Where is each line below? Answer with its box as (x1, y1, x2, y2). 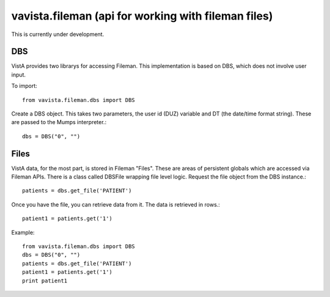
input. (11, 71, 26, 78)
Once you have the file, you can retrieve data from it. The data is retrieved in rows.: (11, 200, 220, 208)
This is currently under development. (11, 31, 105, 38)
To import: (11, 82, 37, 90)
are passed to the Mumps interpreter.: (11, 119, 107, 126)
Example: (11, 229, 35, 236)
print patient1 (22, 277, 68, 284)
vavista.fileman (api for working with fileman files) (11, 9, 273, 23)
